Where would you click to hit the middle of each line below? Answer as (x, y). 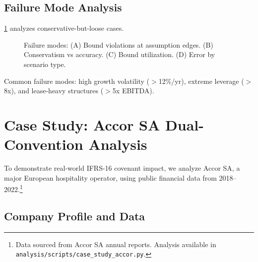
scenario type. (45, 64)
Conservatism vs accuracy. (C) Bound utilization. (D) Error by (120, 54)
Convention (44, 144)
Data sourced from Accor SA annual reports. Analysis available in (116, 244)
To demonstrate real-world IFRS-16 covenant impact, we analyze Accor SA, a (122, 168)
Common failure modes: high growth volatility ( (77, 81)
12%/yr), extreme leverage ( (201, 81)
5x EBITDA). (133, 91)
